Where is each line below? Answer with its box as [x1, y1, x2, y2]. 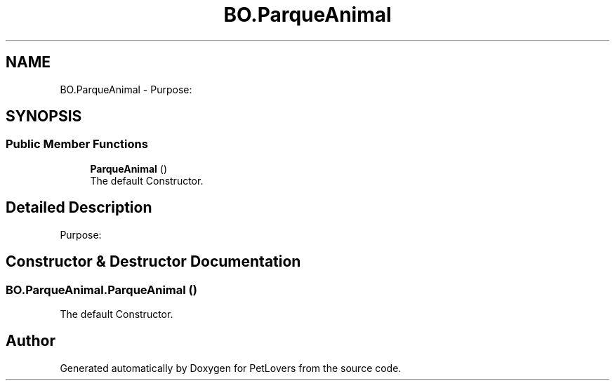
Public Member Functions [6, 137, 148, 152]
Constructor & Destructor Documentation [6, 253, 301, 271]
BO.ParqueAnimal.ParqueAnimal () [6, 282, 197, 297]
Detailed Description [6, 199, 152, 217]
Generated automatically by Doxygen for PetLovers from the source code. [60, 361, 402, 374]
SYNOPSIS [6, 107, 82, 126]
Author [6, 332, 55, 350]
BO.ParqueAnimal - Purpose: [60, 83, 192, 95]
